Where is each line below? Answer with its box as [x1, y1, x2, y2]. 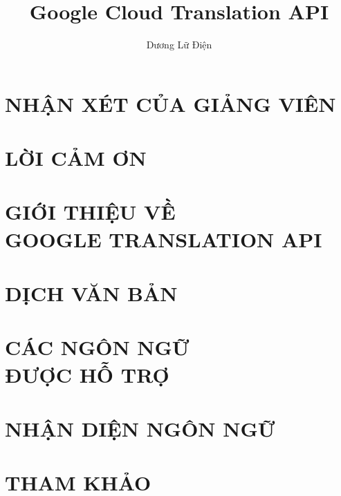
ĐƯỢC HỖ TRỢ [5, 360, 169, 388]
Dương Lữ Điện [146, 37, 212, 52]
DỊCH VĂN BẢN [5, 279, 178, 307]
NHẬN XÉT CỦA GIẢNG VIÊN [5, 89, 336, 117]
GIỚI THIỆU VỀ [5, 198, 176, 226]
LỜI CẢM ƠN [5, 144, 147, 172]
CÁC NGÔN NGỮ [5, 333, 190, 361]
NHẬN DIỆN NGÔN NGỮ [5, 414, 275, 442]
